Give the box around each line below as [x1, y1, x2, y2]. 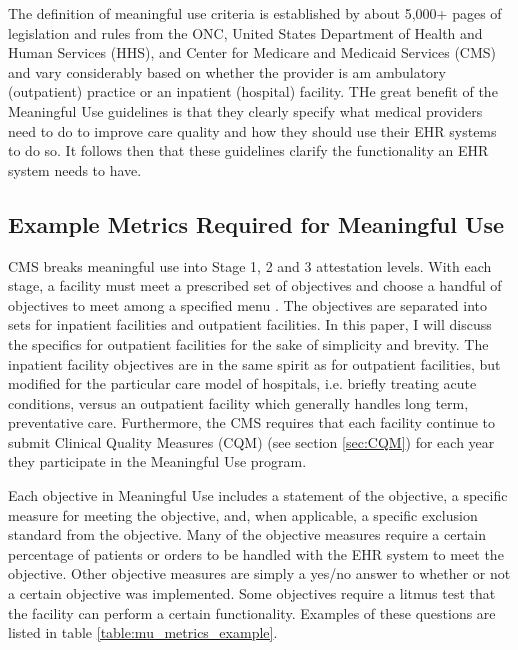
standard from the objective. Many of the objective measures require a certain [8, 524, 487, 545]
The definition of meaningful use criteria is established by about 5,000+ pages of [8, 3, 502, 23]
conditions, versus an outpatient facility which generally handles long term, [8, 392, 469, 413]
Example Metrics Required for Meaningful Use [8, 208, 505, 239]
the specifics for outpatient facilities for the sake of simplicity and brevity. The [8, 333, 489, 354]
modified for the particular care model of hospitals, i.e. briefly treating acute [8, 373, 477, 394]
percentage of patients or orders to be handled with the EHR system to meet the [8, 543, 504, 564]
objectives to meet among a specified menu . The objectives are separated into [8, 294, 488, 315]
